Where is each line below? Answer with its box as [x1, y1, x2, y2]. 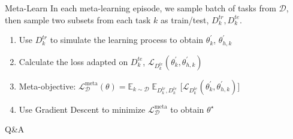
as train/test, [161, 13, 209, 26]
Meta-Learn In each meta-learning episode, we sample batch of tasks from [5, 2, 276, 14]
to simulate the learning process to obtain [50, 33, 204, 46]
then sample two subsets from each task [5, 13, 151, 26]
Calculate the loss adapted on [19, 55, 128, 67]
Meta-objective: [19, 79, 76, 92]
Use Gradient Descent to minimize [19, 103, 146, 115]
